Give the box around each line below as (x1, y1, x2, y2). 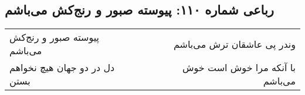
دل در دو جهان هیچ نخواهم (9, 61, 115, 75)
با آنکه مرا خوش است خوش (182, 61, 296, 75)
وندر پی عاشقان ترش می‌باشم (173, 37, 296, 51)
